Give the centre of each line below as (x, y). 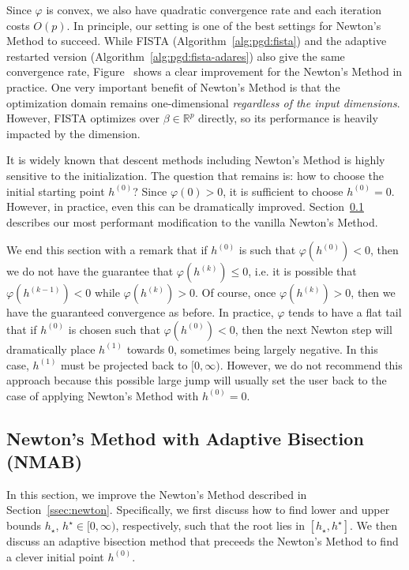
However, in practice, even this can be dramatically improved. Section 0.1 (185, 206)
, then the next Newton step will (313, 329)
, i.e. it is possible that (302, 271)
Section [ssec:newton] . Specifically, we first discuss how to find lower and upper (198, 510)
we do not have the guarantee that (90, 271)
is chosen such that (114, 329)
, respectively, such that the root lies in (210, 525)
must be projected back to (124, 364)
